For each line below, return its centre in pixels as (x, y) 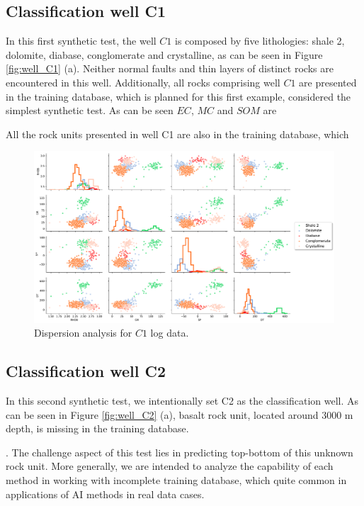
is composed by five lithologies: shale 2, (260, 41)
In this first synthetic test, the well (81, 41)
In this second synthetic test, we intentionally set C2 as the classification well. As (182, 400)
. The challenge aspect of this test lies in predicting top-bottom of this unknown (180, 452)
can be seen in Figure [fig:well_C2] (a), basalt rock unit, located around (162, 414)
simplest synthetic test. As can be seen (90, 110)
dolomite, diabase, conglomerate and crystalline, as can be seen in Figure (164, 54)
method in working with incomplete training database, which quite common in (176, 479)
